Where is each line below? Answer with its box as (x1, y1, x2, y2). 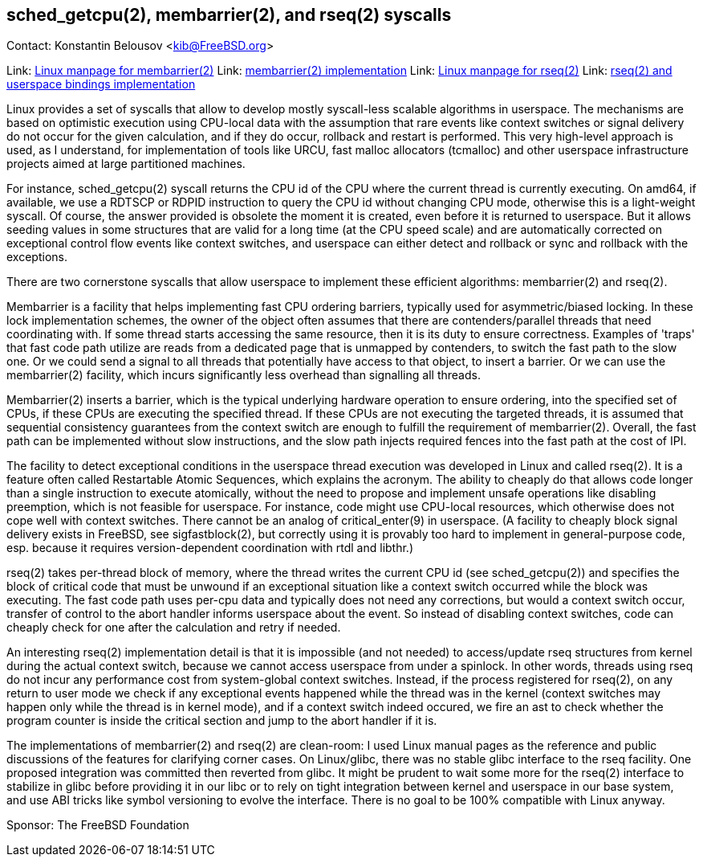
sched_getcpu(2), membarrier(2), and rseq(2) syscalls (6, 5, 452, 25)
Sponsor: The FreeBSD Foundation (6, 818, 189, 832)
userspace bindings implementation (6, 77, 196, 92)
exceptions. (6, 250, 67, 264)
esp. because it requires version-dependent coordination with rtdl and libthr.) (6, 541, 414, 555)
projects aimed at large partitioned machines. (6, 157, 246, 171)
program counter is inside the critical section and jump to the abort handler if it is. (6, 714, 437, 728)
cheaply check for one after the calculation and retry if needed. (6, 620, 341, 635)
